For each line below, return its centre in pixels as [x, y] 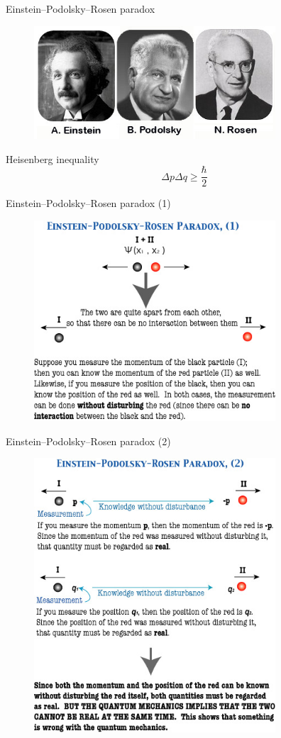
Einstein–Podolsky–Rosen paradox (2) [88, 441]
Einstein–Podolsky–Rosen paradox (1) [88, 203]
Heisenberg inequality [53, 158]
